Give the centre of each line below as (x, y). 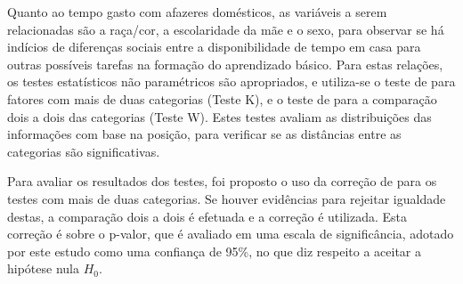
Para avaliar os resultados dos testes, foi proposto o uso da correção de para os (222, 181)
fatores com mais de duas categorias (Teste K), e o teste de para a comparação (222, 98)
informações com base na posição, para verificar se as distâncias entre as (204, 134)
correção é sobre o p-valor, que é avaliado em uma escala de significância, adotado (231, 234)
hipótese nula (43, 268)
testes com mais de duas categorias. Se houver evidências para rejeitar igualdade (227, 198)
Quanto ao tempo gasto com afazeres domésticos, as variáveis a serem (197, 12)
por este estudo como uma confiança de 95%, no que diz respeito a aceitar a (215, 251)
